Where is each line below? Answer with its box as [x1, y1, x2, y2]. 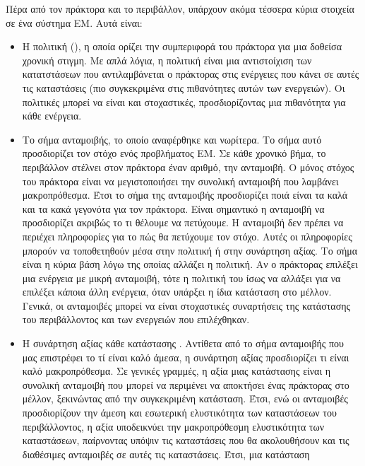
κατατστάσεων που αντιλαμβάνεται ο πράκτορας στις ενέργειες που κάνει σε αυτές [22, 66, 359, 81]
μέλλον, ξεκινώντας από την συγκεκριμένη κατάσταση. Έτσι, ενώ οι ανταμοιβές [22, 391, 348, 406]
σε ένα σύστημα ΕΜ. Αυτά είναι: [6, 15, 143, 30]
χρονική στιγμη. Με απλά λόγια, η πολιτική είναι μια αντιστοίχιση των [22, 52, 312, 67]
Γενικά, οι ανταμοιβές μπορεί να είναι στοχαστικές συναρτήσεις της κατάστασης [22, 298, 351, 313]
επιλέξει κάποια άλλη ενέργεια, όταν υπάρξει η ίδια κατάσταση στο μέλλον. [22, 284, 332, 299]
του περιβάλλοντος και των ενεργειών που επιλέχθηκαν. [22, 312, 250, 327]
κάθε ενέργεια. [22, 108, 82, 123]
